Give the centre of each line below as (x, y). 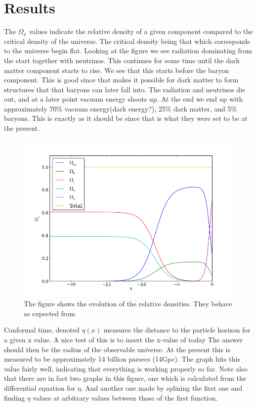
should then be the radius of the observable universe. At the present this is (117, 349)
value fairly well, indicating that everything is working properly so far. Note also (126, 368)
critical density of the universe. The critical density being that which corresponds (127, 41)
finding (15, 397)
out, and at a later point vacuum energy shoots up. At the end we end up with (124, 99)
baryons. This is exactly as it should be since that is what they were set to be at (126, 118)
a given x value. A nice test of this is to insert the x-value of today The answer (124, 340)
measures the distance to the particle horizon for (177, 330)
